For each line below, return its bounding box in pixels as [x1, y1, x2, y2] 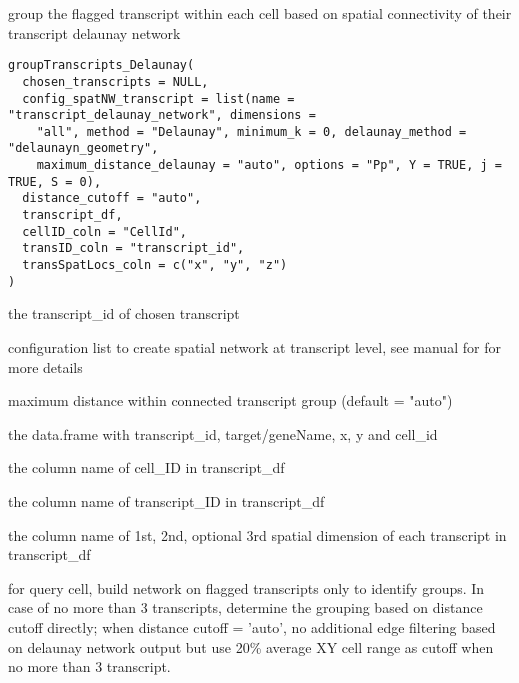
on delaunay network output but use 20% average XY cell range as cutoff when [8, 636, 494, 657]
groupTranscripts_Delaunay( [8, 58, 195, 73]
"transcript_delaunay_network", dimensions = [8, 108, 316, 123]
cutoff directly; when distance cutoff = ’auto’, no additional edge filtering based [8, 616, 496, 637]
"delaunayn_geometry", [8, 141, 159, 156]
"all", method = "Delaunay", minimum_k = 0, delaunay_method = [36, 124, 467, 139]
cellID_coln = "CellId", [22, 224, 187, 239]
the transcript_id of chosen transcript [8, 303, 240, 324]
